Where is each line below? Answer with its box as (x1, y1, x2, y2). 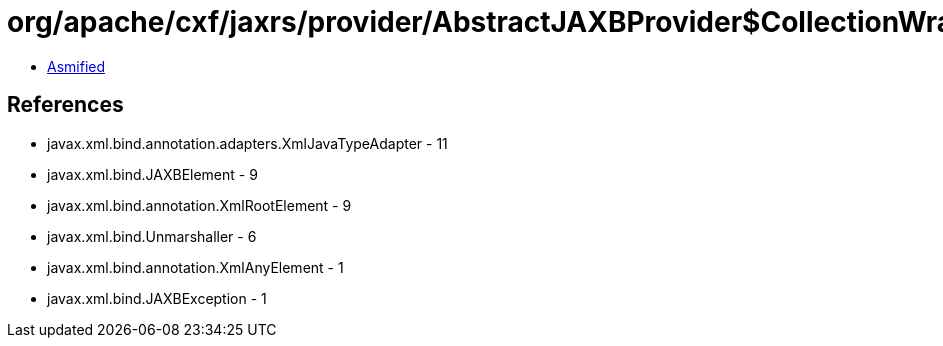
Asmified (47, 57, 106, 75)
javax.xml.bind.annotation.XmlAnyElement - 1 (47, 258, 344, 276)
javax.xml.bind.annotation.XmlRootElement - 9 (47, 196, 352, 214)
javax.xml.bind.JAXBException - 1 (47, 289, 267, 307)
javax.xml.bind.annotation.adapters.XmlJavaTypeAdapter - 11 (47, 134, 448, 152)
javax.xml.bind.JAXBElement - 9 (47, 165, 258, 183)
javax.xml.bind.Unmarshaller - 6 (47, 227, 257, 245)
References (7, 92, 124, 118)
